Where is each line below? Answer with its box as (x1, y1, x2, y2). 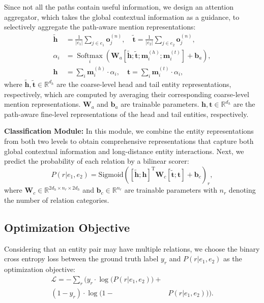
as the (223, 253, 242, 264)
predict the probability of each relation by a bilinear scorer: (4, 156, 189, 166)
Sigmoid (98, 171, 124, 178)
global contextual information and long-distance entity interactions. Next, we (4, 145, 244, 156)
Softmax (77, 52, 103, 59)
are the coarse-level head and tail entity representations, (56, 78, 231, 89)
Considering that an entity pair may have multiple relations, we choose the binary (4, 243, 260, 254)
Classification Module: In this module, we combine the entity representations (4, 126, 254, 136)
